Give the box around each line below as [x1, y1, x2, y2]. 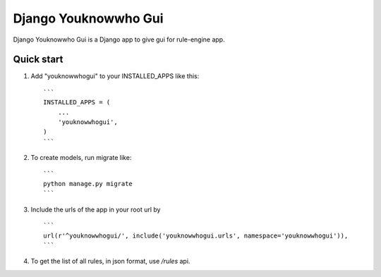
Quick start [13, 54, 64, 66]
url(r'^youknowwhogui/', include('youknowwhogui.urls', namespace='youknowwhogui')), [43, 231, 349, 240]
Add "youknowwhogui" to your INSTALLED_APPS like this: [30, 72, 200, 80]
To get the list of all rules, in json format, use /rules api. [30, 257, 190, 266]
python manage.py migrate [43, 180, 133, 187]
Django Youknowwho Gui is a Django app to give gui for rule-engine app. [13, 35, 225, 44]
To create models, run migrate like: [30, 154, 132, 162]
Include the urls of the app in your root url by [30, 205, 161, 214]
